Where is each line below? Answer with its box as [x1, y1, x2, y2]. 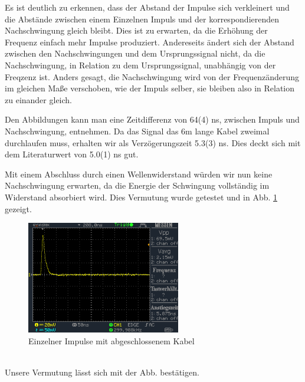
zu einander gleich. [5, 93, 72, 106]
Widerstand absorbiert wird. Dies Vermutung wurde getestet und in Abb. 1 [5, 190, 277, 203]
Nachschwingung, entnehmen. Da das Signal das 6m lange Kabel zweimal [5, 124, 270, 137]
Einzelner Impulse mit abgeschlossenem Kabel [28, 334, 195, 347]
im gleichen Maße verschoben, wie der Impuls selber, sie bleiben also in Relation [5, 82, 295, 94]
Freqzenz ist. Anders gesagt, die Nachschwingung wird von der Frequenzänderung [5, 70, 300, 83]
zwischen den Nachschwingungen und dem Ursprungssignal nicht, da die [5, 47, 265, 60]
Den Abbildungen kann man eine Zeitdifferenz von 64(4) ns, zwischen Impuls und [5, 113, 300, 126]
